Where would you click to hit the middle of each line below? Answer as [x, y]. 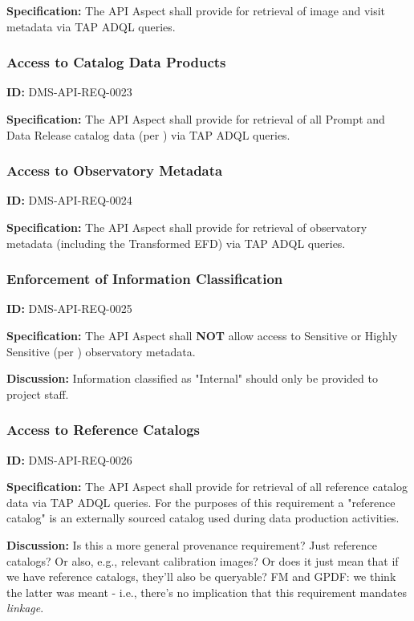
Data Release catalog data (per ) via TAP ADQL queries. [148, 134]
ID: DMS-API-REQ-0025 [69, 308]
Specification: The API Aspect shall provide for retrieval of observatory [187, 227]
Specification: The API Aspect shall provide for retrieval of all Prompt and [196, 119]
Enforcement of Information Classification [145, 279]
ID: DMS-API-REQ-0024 [69, 200]
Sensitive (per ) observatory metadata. [101, 351]
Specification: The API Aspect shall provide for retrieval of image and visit [196, 10]
